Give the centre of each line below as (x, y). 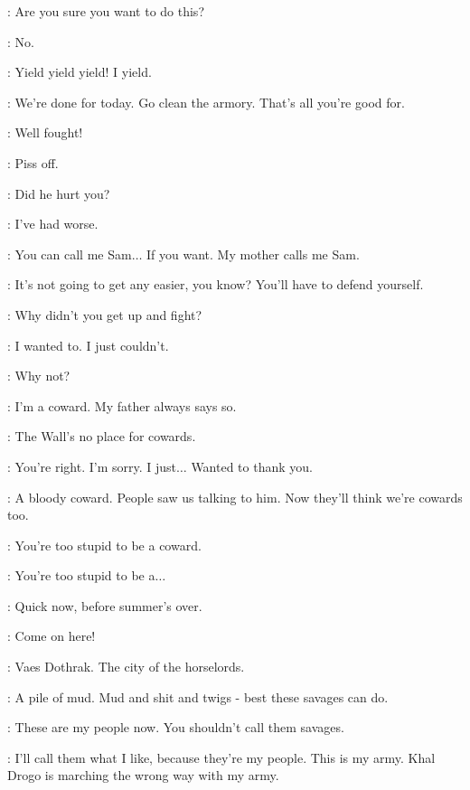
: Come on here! (52, 636)
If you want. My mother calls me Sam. (253, 254)
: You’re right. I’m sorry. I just (92, 466)
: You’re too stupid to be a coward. (104, 545)
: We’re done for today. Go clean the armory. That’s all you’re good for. (206, 102)
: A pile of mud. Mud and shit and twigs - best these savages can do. (198, 696)
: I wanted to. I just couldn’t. (88, 345)
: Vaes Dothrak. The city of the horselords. (126, 667)
